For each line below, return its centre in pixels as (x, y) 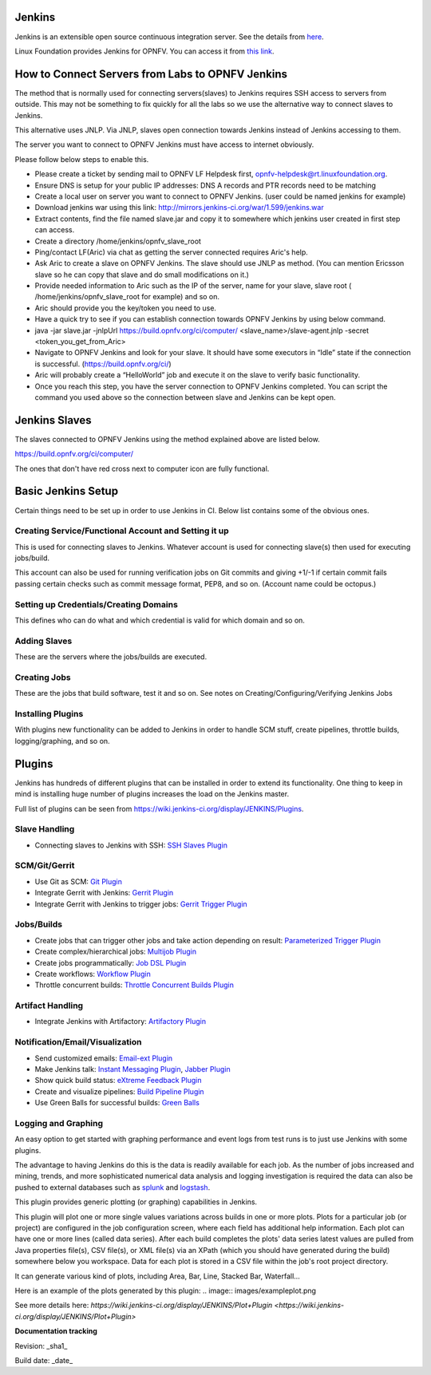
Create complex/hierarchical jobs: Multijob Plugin (116, 952)
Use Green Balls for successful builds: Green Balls (117, 1103)
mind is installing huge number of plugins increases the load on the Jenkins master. (152, 794)
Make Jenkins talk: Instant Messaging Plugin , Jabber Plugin (132, 1069)
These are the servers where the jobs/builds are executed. (111, 657)
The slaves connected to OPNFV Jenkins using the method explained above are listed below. (167, 439)
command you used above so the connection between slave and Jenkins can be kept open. (185, 397)
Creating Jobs (43, 677)
